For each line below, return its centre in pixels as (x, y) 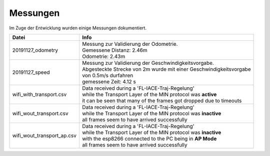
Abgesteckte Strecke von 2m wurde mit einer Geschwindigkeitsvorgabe (166, 69)
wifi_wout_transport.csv (40, 113)
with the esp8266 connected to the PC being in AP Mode (149, 139)
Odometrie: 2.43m (103, 56)
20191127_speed (31, 72)
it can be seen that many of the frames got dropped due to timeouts (162, 101)
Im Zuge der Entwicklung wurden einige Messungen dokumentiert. (78, 28)
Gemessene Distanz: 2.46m (114, 50)
